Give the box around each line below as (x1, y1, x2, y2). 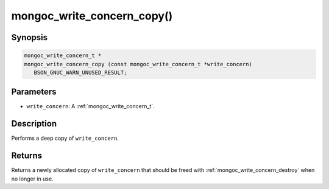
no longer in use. (11, 175, 54, 182)
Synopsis (11, 32, 48, 43)
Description (11, 119, 57, 129)
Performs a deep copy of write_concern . (11, 134, 119, 142)
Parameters (11, 87, 57, 97)
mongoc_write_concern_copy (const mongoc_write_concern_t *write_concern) (24, 61, 253, 67)
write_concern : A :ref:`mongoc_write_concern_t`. (26, 103, 155, 110)
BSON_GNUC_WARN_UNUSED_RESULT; (34, 69, 127, 76)
